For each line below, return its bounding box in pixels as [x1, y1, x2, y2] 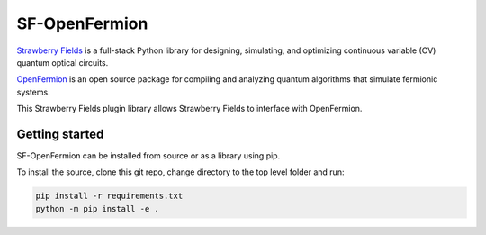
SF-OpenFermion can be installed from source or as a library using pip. [16, 150, 281, 161]
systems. [16, 86, 50, 97]
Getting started [16, 126, 104, 141]
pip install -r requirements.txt [35, 191, 184, 202]
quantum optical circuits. [16, 57, 109, 68]
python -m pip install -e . [35, 203, 159, 213]
